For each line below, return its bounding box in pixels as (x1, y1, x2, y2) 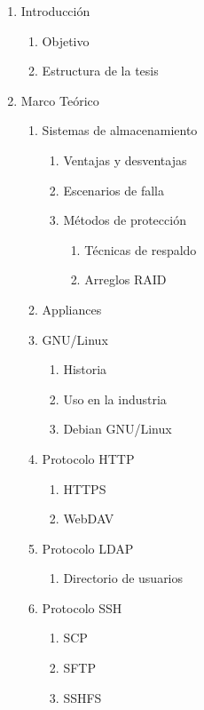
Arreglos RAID (84, 270, 167, 289)
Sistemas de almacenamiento (42, 121, 198, 140)
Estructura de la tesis (42, 61, 159, 80)
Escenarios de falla (63, 180, 164, 199)
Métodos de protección (63, 211, 186, 229)
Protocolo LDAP (42, 538, 134, 557)
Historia (63, 360, 107, 379)
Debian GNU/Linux (63, 419, 172, 438)
